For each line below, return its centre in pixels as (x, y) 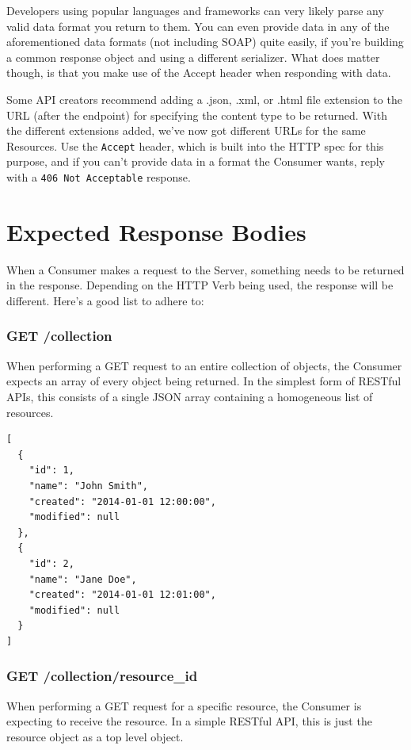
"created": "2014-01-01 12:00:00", (122, 501)
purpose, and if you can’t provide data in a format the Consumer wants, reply (196, 161)
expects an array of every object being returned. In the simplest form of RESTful (204, 381)
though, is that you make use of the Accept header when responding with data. (199, 73)
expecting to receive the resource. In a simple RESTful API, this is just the (189, 721)
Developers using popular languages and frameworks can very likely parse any (195, 10)
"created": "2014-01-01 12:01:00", (122, 595)
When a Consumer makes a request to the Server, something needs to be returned (205, 269)
